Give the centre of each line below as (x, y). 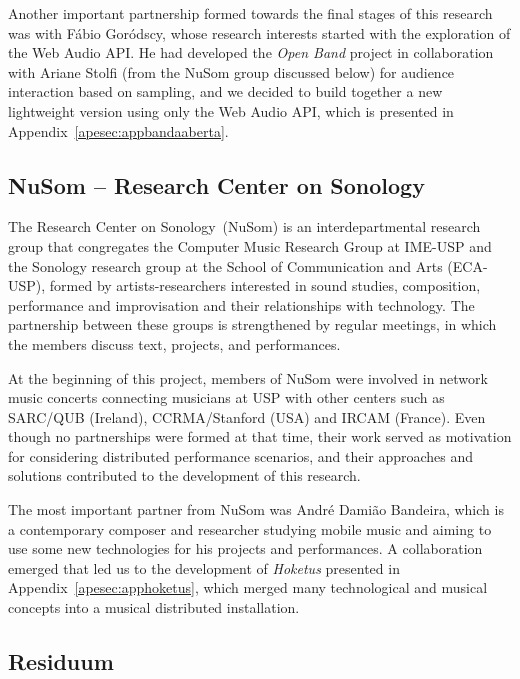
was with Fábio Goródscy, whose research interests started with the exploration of (259, 32)
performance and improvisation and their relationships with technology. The (241, 304)
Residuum (61, 661)
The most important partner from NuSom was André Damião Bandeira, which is (256, 509)
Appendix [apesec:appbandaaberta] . (118, 130)
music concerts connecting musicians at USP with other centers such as (226, 397)
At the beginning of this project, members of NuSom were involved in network (248, 377)
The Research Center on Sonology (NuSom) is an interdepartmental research (244, 226)
